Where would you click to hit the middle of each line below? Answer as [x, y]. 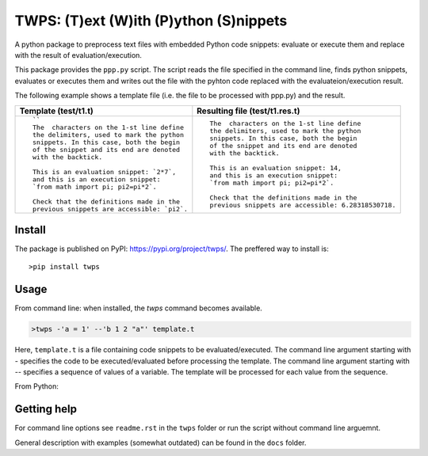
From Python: [37, 386]
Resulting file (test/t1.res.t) [248, 111]
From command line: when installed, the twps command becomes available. [139, 308]
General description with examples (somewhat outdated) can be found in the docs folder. [160, 443]
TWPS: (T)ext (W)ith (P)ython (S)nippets [151, 21]
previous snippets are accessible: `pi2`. [110, 209]
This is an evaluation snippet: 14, [276, 168]
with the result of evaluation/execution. [78, 55]
